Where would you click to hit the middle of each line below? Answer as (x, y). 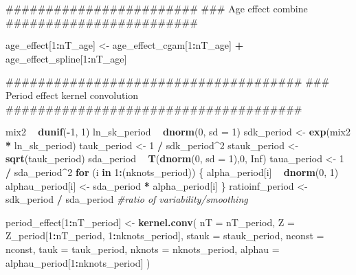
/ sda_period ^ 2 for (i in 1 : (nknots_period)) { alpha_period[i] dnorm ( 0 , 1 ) (172, 172)
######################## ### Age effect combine (157, 8)
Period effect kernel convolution (72, 95)
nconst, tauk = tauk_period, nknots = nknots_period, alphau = (143, 249)
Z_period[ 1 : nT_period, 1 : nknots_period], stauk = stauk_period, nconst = (165, 235)
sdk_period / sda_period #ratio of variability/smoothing (127, 199)
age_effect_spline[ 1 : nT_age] (66, 58)
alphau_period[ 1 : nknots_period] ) (78, 262)
